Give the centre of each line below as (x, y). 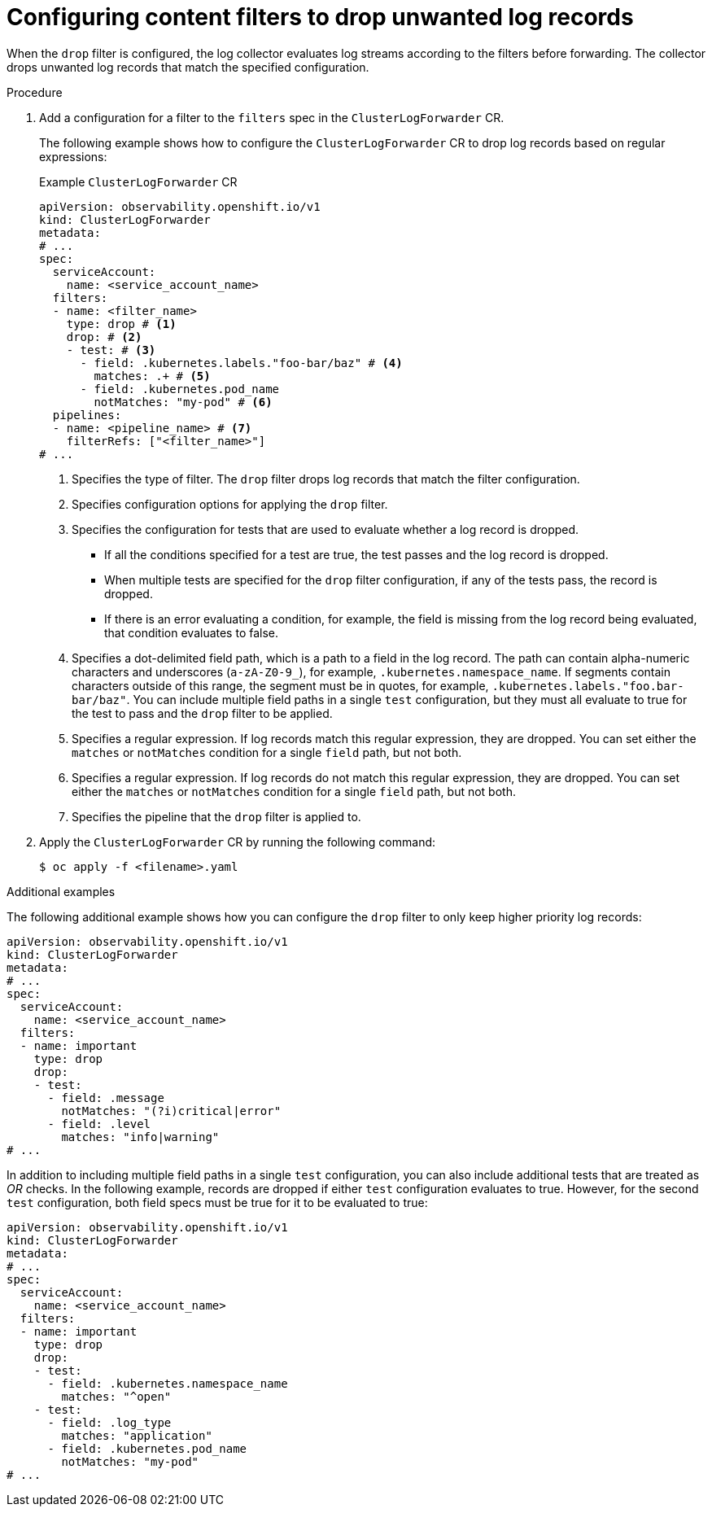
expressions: (73, 156)
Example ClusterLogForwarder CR (138, 181)
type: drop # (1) (121, 324)
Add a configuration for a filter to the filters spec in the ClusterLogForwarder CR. (272, 117)
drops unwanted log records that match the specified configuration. (188, 67)
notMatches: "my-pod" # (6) (183, 402)
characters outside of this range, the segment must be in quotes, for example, (280, 685)
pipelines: (87, 415)
